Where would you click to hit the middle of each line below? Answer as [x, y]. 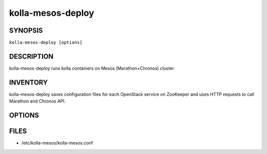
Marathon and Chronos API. [38, 101]
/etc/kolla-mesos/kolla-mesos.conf [57, 143]
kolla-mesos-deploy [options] [46, 43]
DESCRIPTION [31, 56]
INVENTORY [28, 82]
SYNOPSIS [26, 30]
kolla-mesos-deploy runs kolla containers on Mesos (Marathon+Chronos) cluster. [92, 68]
